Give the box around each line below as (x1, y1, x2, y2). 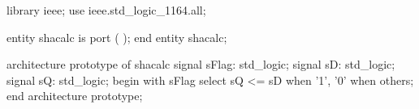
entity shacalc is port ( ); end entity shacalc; (6, 28, 227, 45)
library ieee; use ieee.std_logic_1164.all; (6, 2, 206, 18)
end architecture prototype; (6, 87, 143, 104)
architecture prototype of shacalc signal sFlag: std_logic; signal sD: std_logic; (6, 56, 395, 73)
